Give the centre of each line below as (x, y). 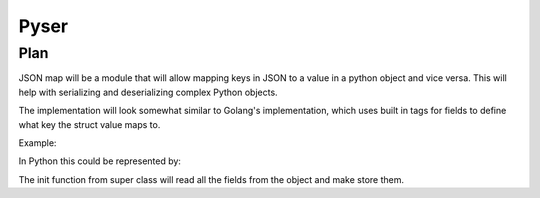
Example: (37, 142)
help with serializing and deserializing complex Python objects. (148, 92)
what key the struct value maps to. (89, 124)
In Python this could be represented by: (100, 161)
